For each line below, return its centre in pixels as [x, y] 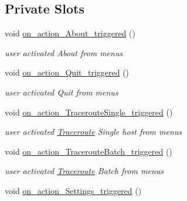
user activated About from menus [64, 52]
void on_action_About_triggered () [70, 33]
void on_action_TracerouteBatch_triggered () [89, 151]
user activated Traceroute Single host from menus [93, 132]
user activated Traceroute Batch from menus [84, 171]
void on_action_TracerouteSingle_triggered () [89, 112]
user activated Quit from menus [62, 92]
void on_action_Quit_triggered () [67, 72]
